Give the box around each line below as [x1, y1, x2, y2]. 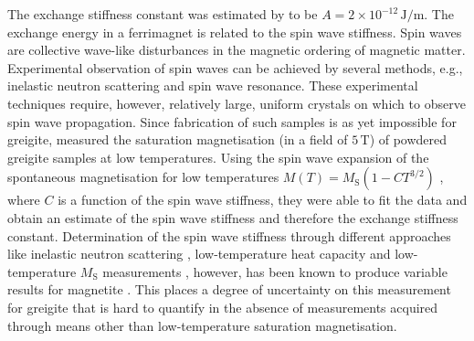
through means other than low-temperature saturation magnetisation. [7, 315, 397, 335]
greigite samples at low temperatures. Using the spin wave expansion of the [7, 147, 429, 166]
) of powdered [369, 130, 448, 149]
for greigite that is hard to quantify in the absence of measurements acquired [7, 297, 438, 316]
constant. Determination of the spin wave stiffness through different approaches [7, 226, 451, 245]
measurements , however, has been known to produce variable [102, 261, 448, 281]
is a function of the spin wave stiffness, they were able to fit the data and [58, 190, 468, 209]
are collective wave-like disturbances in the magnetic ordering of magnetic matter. [7, 40, 466, 59]
